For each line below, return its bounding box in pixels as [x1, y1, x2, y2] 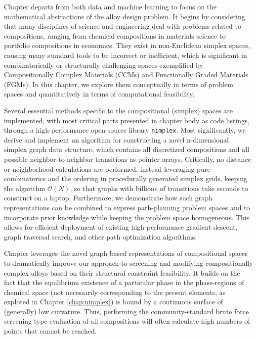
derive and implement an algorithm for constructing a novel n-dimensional [4, 134, 229, 145]
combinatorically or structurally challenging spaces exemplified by [4, 59, 203, 70]
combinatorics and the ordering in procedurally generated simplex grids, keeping [4, 173, 248, 184]
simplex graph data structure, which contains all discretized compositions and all [4, 144, 250, 154]
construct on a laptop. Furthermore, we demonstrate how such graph [4, 193, 213, 203]
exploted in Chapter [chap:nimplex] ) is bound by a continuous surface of [4, 296, 223, 307]
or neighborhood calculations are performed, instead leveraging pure [4, 163, 211, 174]
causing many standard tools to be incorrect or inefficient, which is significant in [4, 49, 247, 60]
